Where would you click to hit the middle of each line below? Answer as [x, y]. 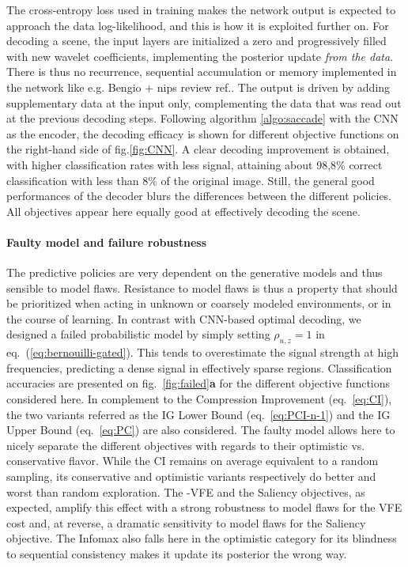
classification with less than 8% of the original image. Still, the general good [191, 180]
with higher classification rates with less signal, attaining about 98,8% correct [195, 164]
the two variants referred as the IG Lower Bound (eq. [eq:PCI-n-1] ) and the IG [198, 414]
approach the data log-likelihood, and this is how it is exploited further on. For [198, 25]
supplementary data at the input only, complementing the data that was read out [204, 102]
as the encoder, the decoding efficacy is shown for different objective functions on [203, 133]
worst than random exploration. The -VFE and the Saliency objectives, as [186, 491]
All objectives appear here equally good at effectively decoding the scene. [183, 211]
